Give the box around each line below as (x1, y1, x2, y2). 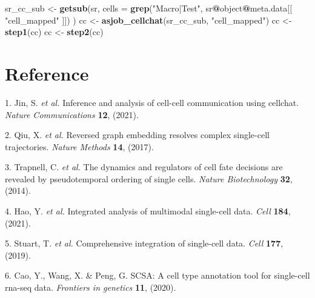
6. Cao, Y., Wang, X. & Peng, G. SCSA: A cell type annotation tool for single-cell (5, 269, 310, 282)
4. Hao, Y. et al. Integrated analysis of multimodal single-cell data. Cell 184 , (5, 205, 291, 217)
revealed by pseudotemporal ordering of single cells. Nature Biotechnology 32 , (5, 172, 293, 185)
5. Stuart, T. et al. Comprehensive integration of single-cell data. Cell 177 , (5, 237, 283, 250)
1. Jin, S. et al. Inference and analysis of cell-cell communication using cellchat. (5, 96, 299, 108)
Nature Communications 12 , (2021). (5, 108, 139, 121)
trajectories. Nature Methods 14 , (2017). (5, 140, 154, 153)
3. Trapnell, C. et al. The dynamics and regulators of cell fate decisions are (5, 161, 283, 173)
